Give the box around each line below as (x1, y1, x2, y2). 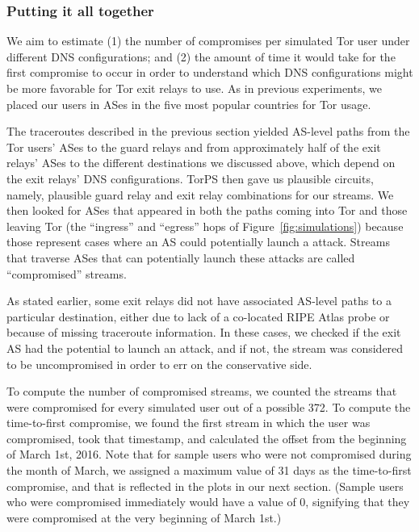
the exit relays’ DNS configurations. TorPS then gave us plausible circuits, (6, 170, 374, 186)
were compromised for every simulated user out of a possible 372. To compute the (6, 398, 411, 415)
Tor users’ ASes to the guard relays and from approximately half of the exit (6, 138, 381, 155)
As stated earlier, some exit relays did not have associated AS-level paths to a (6, 292, 392, 309)
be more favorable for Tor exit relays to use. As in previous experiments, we (6, 80, 382, 96)
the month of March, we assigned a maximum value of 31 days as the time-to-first (6, 462, 412, 479)
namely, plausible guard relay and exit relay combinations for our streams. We (6, 186, 394, 203)
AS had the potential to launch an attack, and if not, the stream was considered (6, 339, 404, 356)
